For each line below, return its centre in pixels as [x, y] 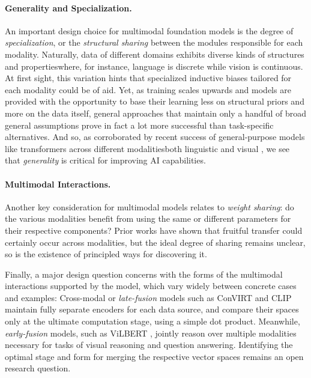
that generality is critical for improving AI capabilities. [105, 160]
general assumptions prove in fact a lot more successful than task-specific [139, 125]
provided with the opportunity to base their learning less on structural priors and [155, 101]
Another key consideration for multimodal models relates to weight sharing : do [149, 206]
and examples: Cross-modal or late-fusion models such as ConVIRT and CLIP [148, 297]
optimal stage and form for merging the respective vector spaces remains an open [154, 356]
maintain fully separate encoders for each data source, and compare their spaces [152, 309]
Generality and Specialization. [68, 8]
